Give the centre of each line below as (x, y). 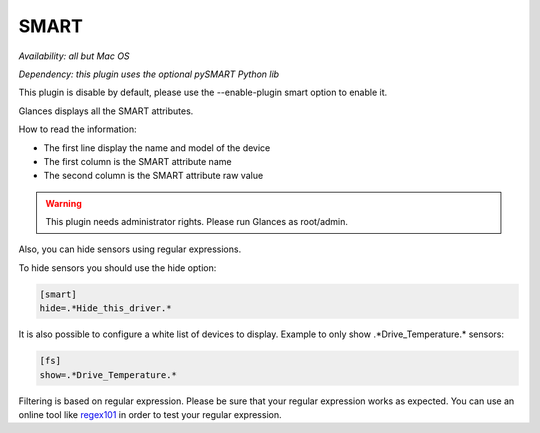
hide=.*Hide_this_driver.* (105, 308)
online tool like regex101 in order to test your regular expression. (150, 414)
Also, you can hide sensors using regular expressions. (130, 249)
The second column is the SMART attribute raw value (153, 176)
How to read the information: (77, 129)
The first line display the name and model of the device (157, 147)
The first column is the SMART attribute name (137, 161)
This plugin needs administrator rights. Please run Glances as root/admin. (197, 222)
